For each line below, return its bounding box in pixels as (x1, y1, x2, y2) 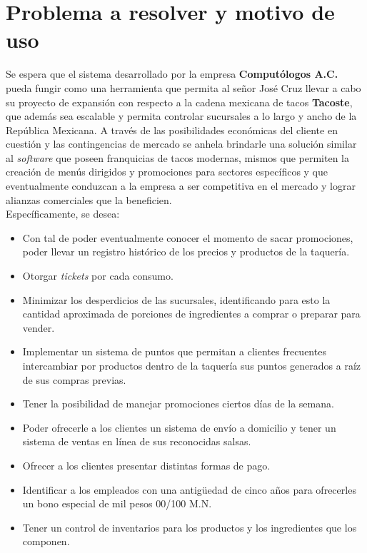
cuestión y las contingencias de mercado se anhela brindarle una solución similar (6, 136, 357, 151)
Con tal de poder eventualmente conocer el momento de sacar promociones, (22, 230, 353, 245)
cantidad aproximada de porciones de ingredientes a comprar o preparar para (22, 306, 361, 321)
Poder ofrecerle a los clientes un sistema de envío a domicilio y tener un (22, 420, 336, 435)
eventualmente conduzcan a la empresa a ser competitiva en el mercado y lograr (6, 178, 356, 193)
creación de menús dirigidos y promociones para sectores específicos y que (6, 164, 328, 179)
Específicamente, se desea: (6, 206, 120, 221)
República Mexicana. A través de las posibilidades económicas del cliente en (6, 122, 338, 137)
